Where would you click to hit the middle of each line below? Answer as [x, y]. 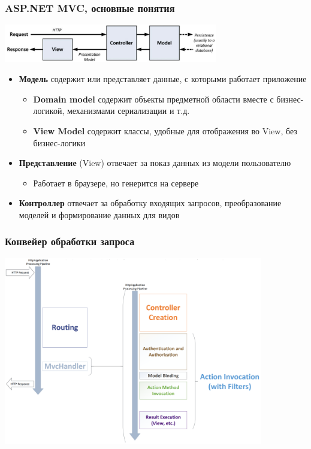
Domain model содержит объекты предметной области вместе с [153, 99]
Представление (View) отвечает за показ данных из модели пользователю [155, 163]
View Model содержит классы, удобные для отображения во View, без [165, 130]
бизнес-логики [59, 142]
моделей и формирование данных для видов [99, 214]
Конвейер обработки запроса [70, 241]
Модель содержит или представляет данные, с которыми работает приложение [163, 79]
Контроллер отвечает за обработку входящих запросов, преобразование [150, 203]
